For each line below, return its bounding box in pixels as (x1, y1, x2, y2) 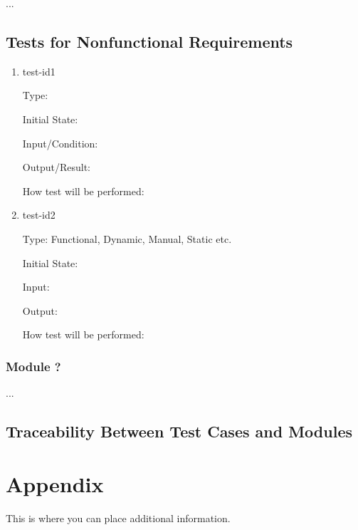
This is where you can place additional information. (6, 510, 231, 525)
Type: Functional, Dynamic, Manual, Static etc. (22, 231, 232, 246)
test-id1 (22, 63, 56, 78)
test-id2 (22, 207, 56, 222)
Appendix (6, 469, 104, 498)
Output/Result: (22, 160, 90, 175)
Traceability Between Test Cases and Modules (6, 420, 352, 442)
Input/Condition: (22, 135, 98, 150)
